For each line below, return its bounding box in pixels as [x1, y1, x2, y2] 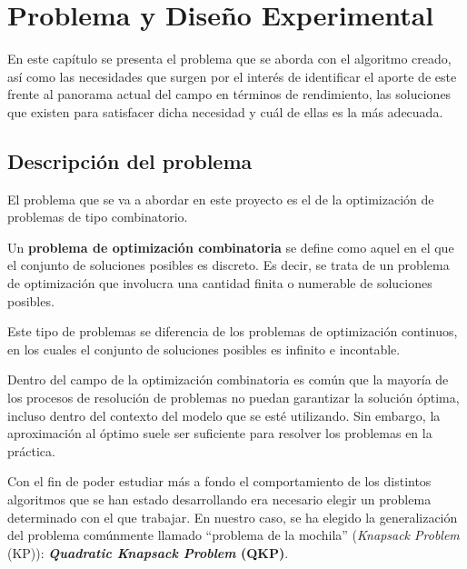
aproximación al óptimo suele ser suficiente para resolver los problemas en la [7, 424, 432, 443]
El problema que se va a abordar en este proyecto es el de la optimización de [7, 189, 434, 208]
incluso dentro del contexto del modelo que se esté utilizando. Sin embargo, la [7, 405, 441, 424]
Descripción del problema [7, 146, 253, 175]
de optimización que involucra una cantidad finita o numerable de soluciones [7, 274, 432, 293]
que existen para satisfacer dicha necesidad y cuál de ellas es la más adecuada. [7, 102, 443, 121]
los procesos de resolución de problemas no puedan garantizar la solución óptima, [7, 388, 460, 407]
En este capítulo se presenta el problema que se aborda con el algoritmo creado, [7, 49, 452, 68]
